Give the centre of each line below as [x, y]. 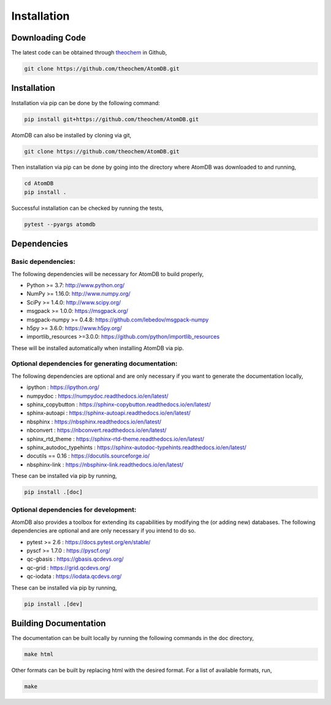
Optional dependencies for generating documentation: [94, 364]
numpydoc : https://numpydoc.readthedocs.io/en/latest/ [97, 396]
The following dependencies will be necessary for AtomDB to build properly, [108, 274]
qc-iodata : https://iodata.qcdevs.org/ [74, 576]
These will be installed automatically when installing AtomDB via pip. [97, 348]
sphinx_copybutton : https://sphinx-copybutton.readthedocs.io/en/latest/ [119, 404]
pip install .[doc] [53, 492]
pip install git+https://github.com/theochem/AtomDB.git [112, 119]
